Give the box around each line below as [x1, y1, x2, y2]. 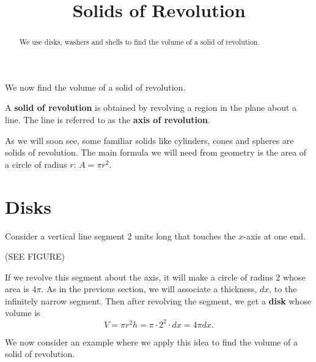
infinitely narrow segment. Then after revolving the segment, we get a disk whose [5, 294, 312, 307]
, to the [269, 282, 297, 295]
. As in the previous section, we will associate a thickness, [41, 282, 257, 295]
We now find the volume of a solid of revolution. [5, 80, 186, 93]
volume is [5, 306, 40, 319]
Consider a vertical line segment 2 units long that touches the [5, 229, 236, 242]
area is [5, 282, 29, 295]
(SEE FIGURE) [5, 250, 65, 263]
